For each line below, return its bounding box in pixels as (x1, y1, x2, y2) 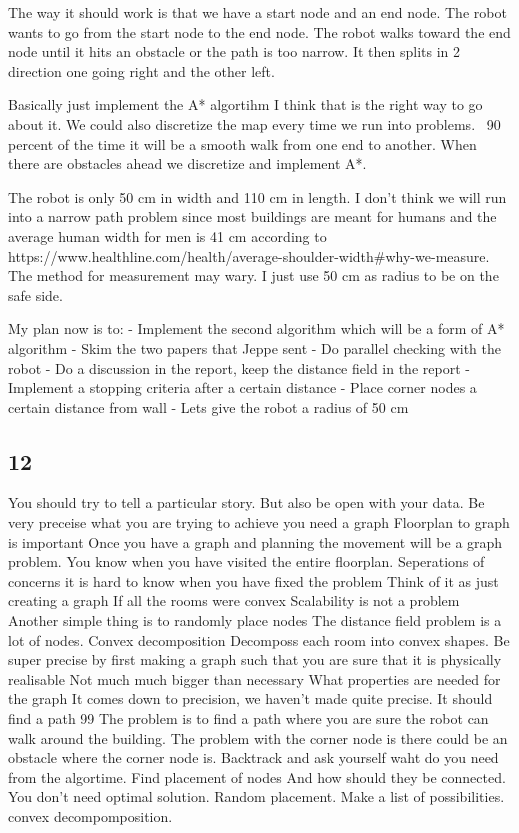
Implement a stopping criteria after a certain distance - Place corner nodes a (8, 377, 477, 398)
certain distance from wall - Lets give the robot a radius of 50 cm (8, 396, 409, 417)
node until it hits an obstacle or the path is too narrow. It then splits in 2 (8, 41, 461, 62)
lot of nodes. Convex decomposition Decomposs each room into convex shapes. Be (8, 629, 510, 650)
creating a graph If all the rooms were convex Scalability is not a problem (8, 590, 460, 611)
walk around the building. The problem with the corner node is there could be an (8, 727, 508, 748)
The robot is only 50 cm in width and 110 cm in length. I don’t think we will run (8, 186, 507, 207)
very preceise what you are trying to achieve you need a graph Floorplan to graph (8, 512, 510, 533)
